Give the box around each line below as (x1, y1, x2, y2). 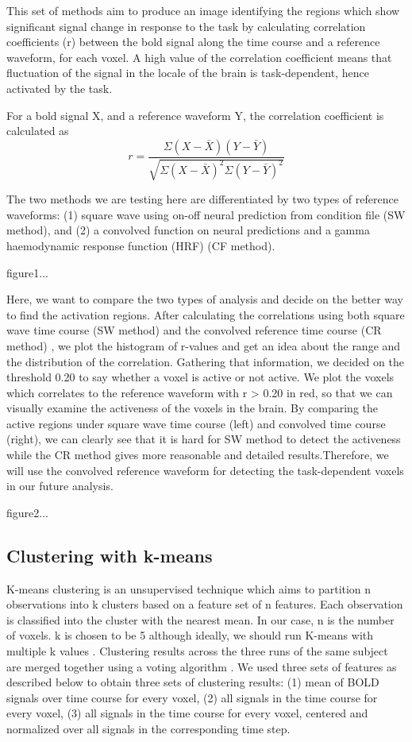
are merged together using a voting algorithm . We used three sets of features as (6, 658, 397, 674)
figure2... (6, 504, 48, 520)
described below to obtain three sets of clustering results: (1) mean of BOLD (6, 674, 379, 690)
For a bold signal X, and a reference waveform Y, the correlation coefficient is (6, 106, 384, 123)
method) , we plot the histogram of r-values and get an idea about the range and (6, 337, 401, 354)
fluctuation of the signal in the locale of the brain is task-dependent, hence (6, 64, 369, 81)
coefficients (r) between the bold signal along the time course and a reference (6, 33, 380, 50)
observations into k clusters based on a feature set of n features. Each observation (6, 596, 403, 613)
